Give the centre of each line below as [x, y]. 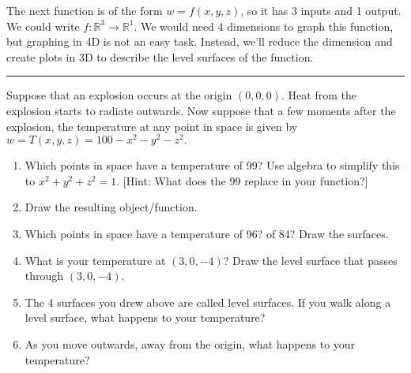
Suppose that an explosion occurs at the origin [119, 95]
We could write [43, 26]
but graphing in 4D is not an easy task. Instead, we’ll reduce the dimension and [200, 41]
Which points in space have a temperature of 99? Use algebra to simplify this [212, 165]
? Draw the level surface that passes [310, 260]
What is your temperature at [95, 260]
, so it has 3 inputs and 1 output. [321, 10]
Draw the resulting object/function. [111, 207]
